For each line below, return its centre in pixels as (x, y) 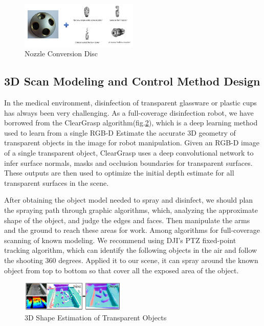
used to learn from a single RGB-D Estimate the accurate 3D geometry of (120, 132)
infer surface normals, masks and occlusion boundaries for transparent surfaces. (128, 162)
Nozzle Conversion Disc (61, 53)
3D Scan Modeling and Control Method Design (132, 81)
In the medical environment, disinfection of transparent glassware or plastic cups (130, 103)
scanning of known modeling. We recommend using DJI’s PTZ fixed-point (120, 240)
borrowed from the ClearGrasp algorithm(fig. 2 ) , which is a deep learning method (131, 123)
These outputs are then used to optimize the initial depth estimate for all (119, 173)
